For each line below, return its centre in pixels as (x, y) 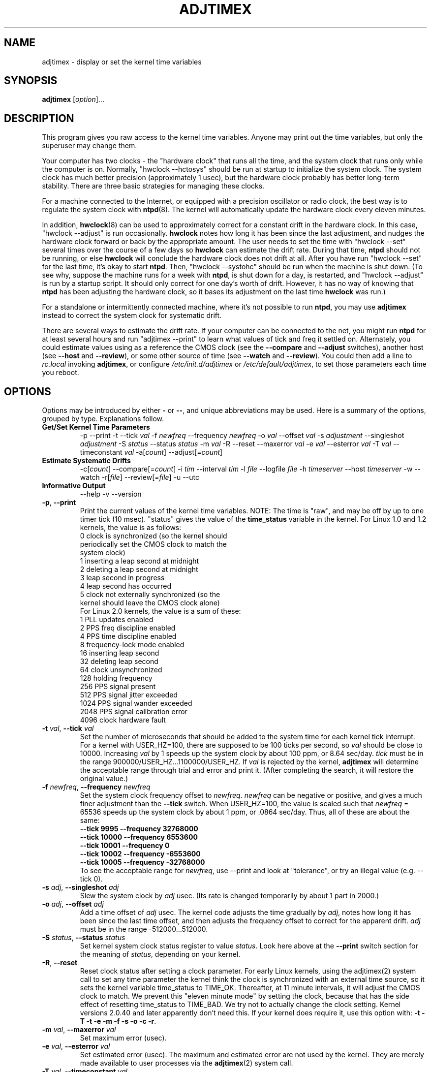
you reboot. (61, 373)
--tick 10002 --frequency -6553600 (140, 854)
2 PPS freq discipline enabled (128, 628)
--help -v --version (111, 494)
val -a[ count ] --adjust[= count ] (173, 452)
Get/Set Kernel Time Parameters (96, 427)
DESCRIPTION (39, 118)
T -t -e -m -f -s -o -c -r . (118, 1021)
